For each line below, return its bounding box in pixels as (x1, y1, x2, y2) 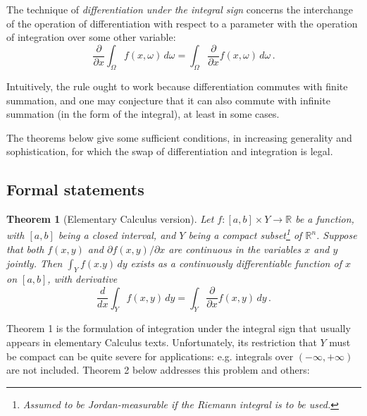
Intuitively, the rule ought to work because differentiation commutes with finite (6, 79, 348, 94)
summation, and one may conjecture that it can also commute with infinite (6, 92, 330, 107)
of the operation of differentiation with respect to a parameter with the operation (6, 16, 358, 30)
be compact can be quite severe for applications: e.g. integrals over (6, 348, 294, 363)
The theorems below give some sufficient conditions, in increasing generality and (6, 130, 352, 145)
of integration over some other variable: (6, 30, 176, 44)
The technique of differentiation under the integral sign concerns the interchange (6, 2, 353, 16)
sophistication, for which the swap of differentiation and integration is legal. (6, 144, 333, 159)
